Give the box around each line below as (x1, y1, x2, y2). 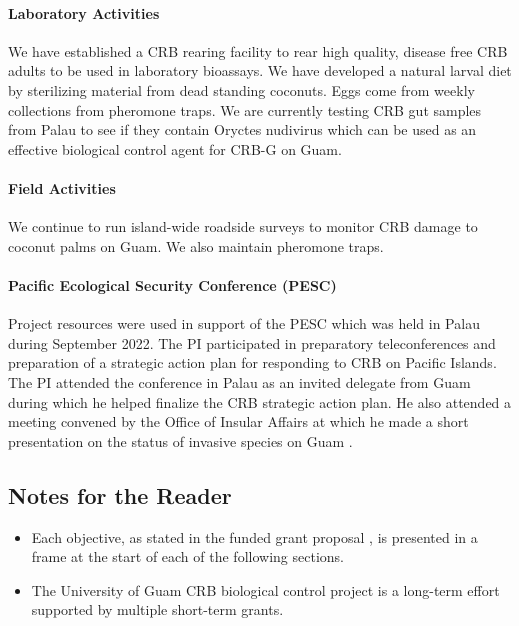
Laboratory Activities (8, 2, 160, 23)
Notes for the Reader (8, 479, 232, 510)
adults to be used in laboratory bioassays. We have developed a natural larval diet (8, 60, 512, 81)
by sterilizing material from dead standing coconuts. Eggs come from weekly (8, 79, 475, 100)
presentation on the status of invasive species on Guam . (8, 430, 353, 451)
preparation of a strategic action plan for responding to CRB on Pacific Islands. (8, 352, 497, 373)
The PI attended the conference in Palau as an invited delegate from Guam (8, 371, 471, 392)
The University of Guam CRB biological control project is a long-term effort (31, 579, 500, 600)
